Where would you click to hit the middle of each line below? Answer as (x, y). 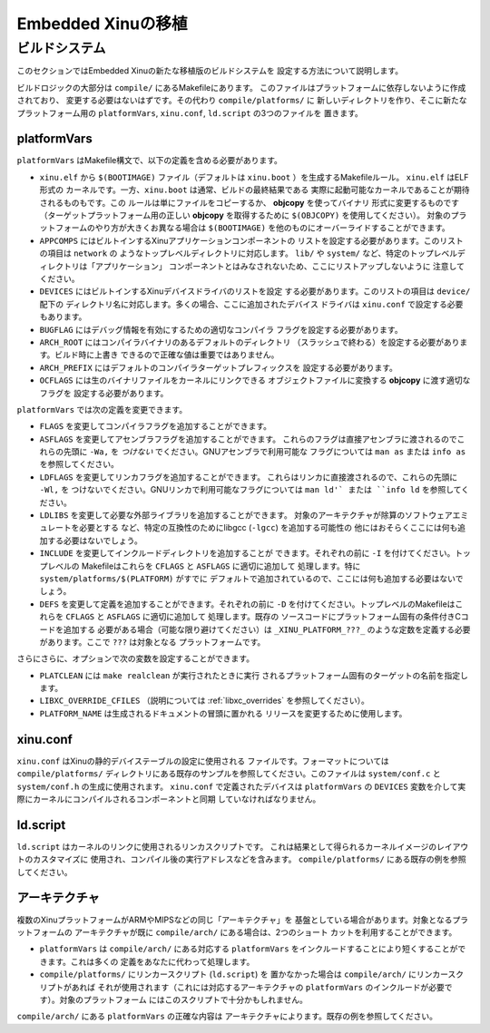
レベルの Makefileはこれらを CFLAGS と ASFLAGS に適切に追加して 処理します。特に (204, 566)
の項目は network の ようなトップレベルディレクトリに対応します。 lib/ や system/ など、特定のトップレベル (249, 253)
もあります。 (63, 317)
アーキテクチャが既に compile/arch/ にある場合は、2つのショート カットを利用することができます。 (265, 932)
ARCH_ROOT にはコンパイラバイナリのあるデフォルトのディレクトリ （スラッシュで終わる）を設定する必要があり (250, 342)
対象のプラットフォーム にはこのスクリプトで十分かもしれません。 (184, 999)
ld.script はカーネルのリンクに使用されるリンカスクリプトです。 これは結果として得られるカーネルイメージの (227, 846)
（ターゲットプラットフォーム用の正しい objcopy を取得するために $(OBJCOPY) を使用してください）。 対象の (245, 215)
